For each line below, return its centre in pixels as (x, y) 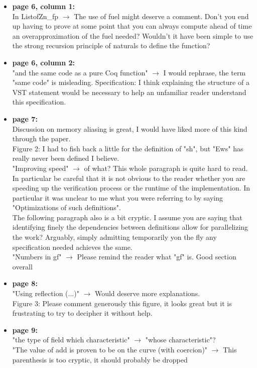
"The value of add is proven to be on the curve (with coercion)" (110, 349)
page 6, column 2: (44, 62)
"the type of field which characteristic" (71, 340)
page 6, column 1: (44, 6)
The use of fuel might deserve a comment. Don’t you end (161, 16)
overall (22, 266)
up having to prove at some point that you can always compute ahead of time (132, 26)
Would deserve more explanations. (147, 293)
